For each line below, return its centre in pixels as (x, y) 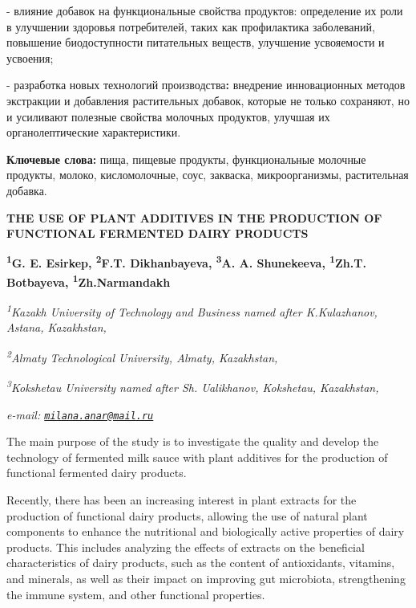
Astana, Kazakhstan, (57, 327)
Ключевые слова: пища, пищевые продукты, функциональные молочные (186, 159)
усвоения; (30, 57)
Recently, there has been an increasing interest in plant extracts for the (182, 500)
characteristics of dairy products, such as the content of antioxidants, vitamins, (201, 563)
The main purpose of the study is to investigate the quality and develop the (193, 441)
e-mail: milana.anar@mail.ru (80, 414)
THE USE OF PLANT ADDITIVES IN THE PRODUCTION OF (194, 217)
